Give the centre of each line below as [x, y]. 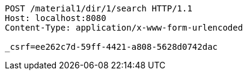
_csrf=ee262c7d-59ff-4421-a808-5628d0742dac [111, 47]
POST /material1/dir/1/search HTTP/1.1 [99, 8]
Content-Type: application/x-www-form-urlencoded [124, 28]
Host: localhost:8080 [56, 18]
